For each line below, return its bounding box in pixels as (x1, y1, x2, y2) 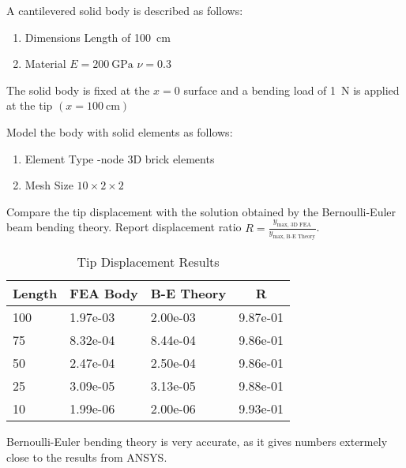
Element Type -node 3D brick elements (24, 150, 215, 167)
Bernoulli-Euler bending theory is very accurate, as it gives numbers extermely (6, 433, 388, 450)
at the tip (6, 97, 53, 114)
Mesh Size (24, 177, 73, 193)
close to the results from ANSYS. (6, 448, 167, 465)
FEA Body (70, 284, 138, 303)
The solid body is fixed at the (6, 81, 150, 98)
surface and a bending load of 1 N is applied (183, 81, 400, 98)
